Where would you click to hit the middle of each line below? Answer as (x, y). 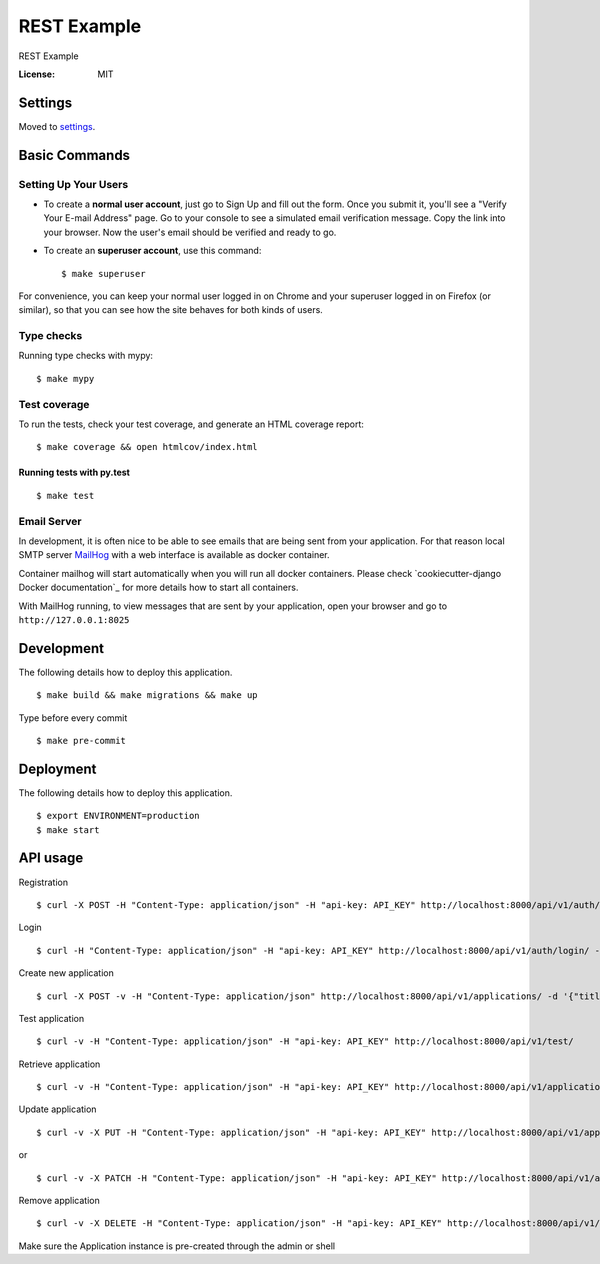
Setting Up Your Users (73, 184)
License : (36, 74)
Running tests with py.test (74, 472)
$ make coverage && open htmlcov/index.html (147, 447)
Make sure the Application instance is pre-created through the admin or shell (176, 1246)
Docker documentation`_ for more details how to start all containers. (158, 587)
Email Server (50, 521)
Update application (57, 1109)
